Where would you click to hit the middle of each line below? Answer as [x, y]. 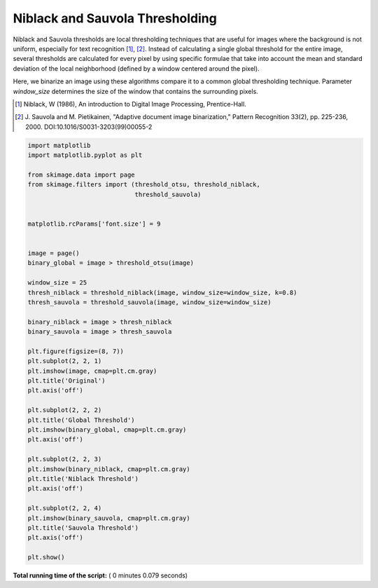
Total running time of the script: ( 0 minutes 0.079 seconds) [100, 575]
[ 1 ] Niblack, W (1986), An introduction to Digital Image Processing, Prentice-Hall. [131, 104]
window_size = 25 [57, 283]
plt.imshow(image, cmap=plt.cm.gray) [92, 371]
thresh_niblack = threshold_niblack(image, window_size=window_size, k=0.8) [162, 292]
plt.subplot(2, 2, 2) [65, 410]
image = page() [54, 253]
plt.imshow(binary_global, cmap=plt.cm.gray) [107, 430]
